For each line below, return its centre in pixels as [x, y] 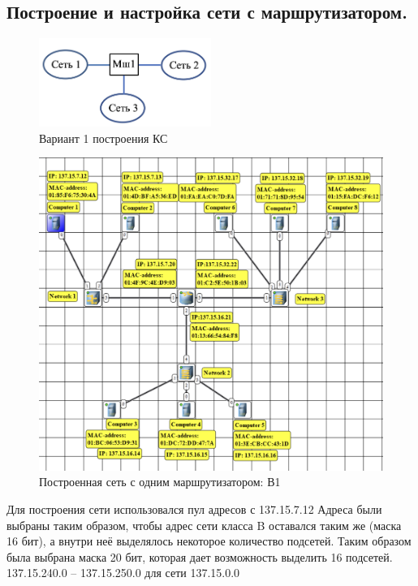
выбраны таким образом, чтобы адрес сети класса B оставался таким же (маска [204, 525]
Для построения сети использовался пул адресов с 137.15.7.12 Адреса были [194, 509]
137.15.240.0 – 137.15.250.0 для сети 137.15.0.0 [123, 573]
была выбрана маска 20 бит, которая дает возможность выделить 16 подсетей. [200, 556]
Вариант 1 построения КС [103, 138]
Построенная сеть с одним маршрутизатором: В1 [160, 482]
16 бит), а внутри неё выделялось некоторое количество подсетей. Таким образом [209, 541]
